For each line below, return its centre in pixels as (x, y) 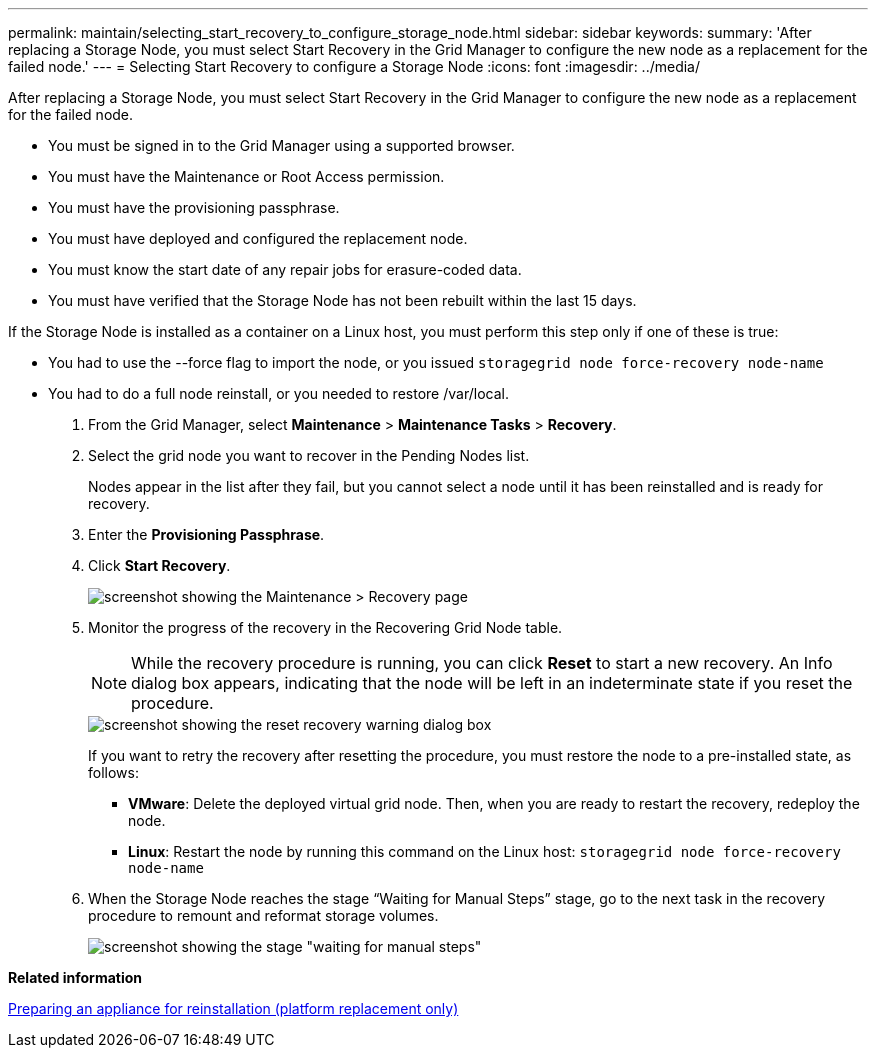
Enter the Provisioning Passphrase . (206, 534)
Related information (75, 977)
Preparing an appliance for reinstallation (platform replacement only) (233, 1008)
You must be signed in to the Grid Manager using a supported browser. (281, 145)
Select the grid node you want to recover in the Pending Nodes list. (309, 455)
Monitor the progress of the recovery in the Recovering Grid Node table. (325, 627)
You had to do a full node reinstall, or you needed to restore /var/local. (278, 393)
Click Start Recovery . (159, 565)
